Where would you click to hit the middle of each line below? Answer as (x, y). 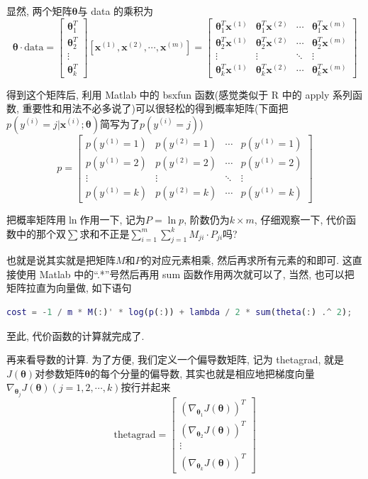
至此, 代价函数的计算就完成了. (76, 335)
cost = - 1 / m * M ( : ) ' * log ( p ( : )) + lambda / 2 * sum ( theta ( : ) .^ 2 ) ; (179, 313)
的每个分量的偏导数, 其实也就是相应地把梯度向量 (202, 373)
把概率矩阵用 (36, 219)
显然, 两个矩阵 (39, 11)
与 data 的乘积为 (116, 11)
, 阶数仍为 (207, 219)
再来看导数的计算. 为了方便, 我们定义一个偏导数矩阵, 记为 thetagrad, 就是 (175, 359)
